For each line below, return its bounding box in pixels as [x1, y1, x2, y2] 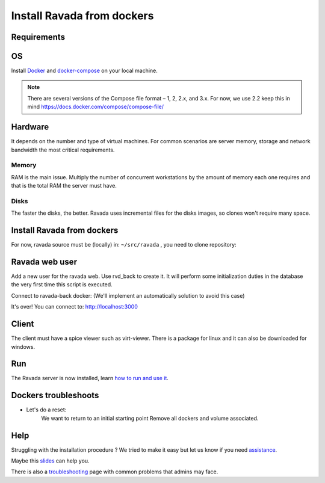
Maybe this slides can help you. [11, 457, 90, 464]
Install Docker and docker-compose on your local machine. [11, 67, 158, 75]
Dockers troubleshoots [11, 390, 99, 401]
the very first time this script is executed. [11, 281, 113, 288]
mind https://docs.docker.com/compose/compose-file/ [27, 103, 164, 111]
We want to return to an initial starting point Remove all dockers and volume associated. [41, 414, 259, 422]
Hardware [11, 122, 49, 132]
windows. [11, 343, 36, 350]
